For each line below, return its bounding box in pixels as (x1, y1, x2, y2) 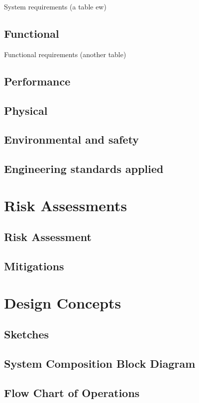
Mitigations (4, 258, 64, 274)
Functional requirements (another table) (4, 49, 126, 59)
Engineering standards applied (4, 161, 164, 176)
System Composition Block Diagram (4, 356, 196, 371)
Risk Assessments (4, 195, 127, 215)
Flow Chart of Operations (4, 385, 140, 400)
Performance (4, 73, 71, 88)
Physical (4, 102, 48, 118)
